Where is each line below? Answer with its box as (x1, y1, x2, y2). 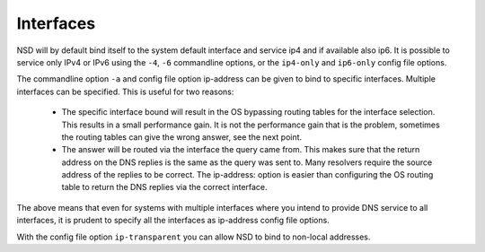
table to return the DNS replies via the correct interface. (61, 182, 269, 193)
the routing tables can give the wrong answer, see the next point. (61, 131, 303, 143)
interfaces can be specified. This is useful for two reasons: (16, 86, 234, 97)
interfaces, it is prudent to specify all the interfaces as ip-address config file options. (16, 215, 330, 226)
